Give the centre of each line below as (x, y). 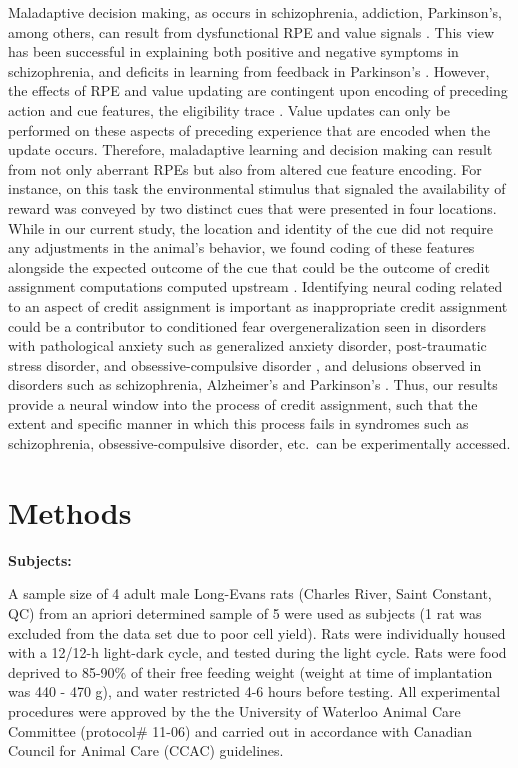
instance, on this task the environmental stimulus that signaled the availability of (257, 188)
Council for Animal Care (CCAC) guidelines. (146, 750)
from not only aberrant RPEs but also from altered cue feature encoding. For (245, 168)
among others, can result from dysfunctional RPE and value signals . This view (251, 31)
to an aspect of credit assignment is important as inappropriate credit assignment (258, 305)
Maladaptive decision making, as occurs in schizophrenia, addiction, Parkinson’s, (255, 12)
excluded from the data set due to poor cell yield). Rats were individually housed (257, 632)
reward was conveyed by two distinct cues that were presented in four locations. (252, 207)
